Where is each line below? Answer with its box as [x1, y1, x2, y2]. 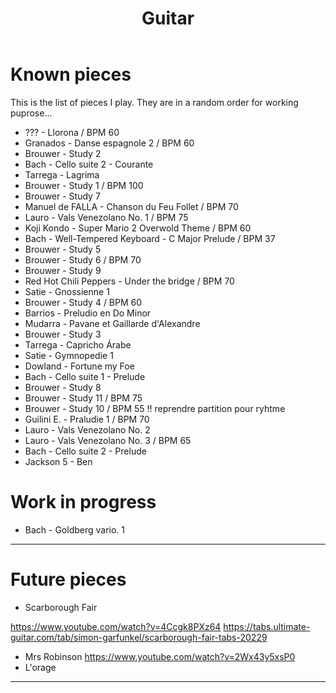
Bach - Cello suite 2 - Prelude [24, 445, 147, 457]
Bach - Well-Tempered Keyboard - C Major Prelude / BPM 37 [24, 232, 276, 244]
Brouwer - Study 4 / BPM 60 [24, 296, 143, 308]
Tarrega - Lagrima [24, 168, 100, 181]
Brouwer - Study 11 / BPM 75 [24, 392, 143, 404]
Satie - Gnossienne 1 [24, 285, 110, 297]
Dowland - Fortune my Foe [24, 360, 135, 372]
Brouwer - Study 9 [24, 264, 102, 276]
